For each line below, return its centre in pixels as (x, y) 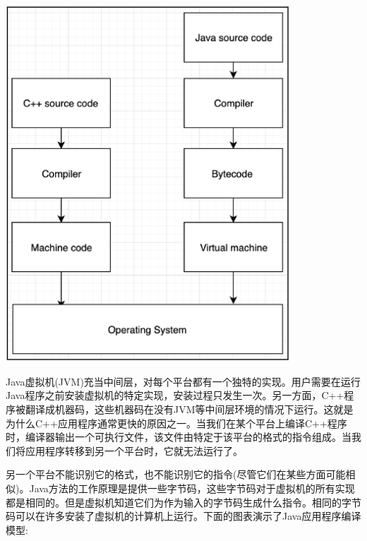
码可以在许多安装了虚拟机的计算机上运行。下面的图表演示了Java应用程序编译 (183, 516)
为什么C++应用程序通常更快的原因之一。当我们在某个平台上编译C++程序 (176, 423)
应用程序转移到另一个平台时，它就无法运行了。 (134, 450)
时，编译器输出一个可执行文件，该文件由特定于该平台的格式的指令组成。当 (179, 437)
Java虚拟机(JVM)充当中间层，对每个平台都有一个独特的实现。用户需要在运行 (183, 381)
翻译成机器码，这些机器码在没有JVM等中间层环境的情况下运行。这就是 (189, 409)
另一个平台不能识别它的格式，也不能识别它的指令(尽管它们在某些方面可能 (176, 474)
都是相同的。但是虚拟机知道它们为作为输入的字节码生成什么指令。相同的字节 (183, 502)
